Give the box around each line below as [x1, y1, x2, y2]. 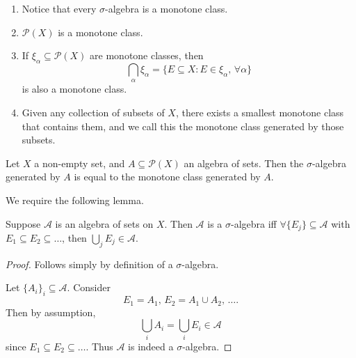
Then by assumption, [6, 304, 96, 319]
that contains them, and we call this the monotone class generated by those [22, 118, 344, 133]
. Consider [67, 280, 111, 295]
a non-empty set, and [34, 155, 125, 170]
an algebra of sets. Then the [184, 155, 304, 170]
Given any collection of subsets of [22, 104, 165, 119]
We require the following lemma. [6, 192, 144, 207]
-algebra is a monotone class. [105, 1, 228, 15]
